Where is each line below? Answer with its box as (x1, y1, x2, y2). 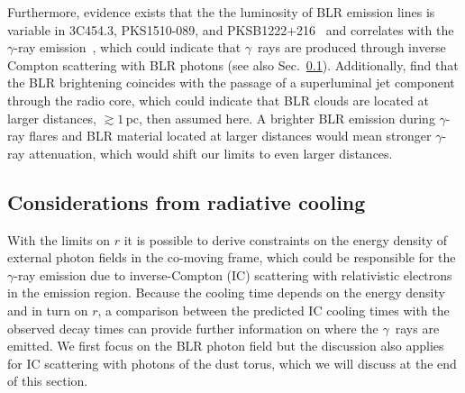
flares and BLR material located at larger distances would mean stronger (29, 126, 432, 145)
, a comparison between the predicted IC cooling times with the (97, 300, 450, 319)
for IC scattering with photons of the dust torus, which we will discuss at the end (7, 353, 457, 372)
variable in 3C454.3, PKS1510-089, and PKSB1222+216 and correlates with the (7, 20, 454, 39)
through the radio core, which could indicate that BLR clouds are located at (7, 90, 429, 109)
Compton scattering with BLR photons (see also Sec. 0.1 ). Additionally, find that (7, 55, 459, 74)
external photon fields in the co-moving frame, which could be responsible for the (7, 248, 456, 267)
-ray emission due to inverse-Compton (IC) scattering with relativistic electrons (14, 265, 452, 284)
